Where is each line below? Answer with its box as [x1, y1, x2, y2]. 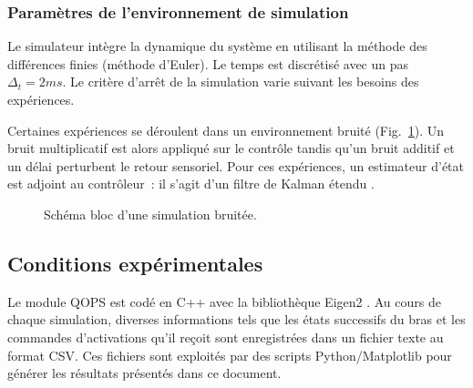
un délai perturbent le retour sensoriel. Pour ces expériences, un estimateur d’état [7, 156, 465, 175]
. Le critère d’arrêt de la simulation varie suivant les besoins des [62, 72, 419, 91]
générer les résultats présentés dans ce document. [7, 363, 282, 383]
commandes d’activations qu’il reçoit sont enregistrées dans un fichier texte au [7, 327, 444, 346]
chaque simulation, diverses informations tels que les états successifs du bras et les [7, 310, 466, 329]
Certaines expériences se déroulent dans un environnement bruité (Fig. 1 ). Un [7, 120, 445, 139]
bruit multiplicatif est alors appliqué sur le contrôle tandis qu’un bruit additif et [7, 138, 455, 158]
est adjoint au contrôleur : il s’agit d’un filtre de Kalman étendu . [7, 174, 375, 193]
